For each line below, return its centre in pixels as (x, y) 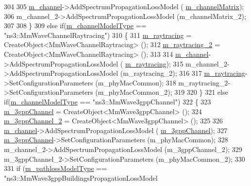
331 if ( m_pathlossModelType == (56, 168)
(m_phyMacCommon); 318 (136, 82)
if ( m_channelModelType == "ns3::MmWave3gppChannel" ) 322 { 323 (108, 101)
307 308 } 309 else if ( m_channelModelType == (75, 25)
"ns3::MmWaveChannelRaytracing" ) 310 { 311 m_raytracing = (98, 35)
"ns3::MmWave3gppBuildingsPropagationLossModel (81, 178)
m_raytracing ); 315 (154, 63)
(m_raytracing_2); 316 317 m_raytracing (183, 73)
